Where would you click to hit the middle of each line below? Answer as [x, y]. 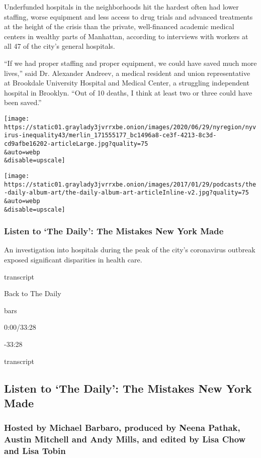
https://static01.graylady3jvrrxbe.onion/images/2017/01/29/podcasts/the [130, 184]
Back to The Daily [33, 293]
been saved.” [23, 102]
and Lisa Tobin [35, 451]
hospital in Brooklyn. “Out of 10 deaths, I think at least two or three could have [128, 92]
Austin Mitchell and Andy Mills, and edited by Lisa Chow [125, 439]
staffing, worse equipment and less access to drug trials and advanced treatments [128, 16]
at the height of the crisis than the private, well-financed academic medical [119, 26]
